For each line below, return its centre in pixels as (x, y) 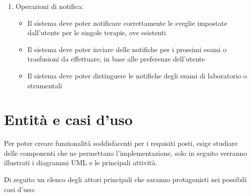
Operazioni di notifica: (50, 6)
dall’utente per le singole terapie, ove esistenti (97, 33)
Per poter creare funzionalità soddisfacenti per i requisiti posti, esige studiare (121, 143)
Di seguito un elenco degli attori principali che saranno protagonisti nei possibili (125, 179)
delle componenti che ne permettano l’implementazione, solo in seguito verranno (125, 153)
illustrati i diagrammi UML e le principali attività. (81, 163)
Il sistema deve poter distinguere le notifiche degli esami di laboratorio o (137, 75)
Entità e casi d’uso (68, 119)
